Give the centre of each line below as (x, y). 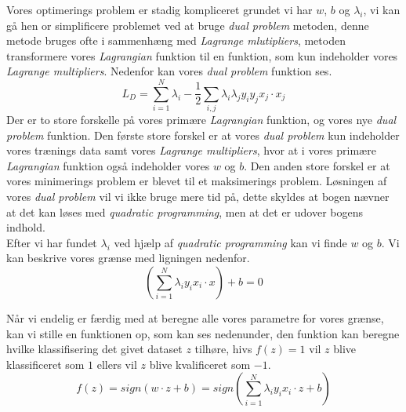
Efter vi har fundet (52, 242)
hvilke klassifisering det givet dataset (94, 349)
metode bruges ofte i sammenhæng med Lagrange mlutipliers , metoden (176, 40)
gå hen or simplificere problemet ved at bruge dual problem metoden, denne (188, 25)
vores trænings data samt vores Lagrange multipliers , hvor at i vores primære (191, 150)
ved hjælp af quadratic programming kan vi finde (230, 242)
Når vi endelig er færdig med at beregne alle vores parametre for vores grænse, (195, 318)
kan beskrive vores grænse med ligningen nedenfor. (128, 258)
